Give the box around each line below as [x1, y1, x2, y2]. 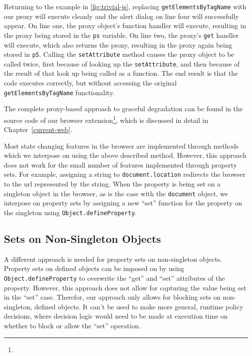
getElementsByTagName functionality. [4, 87, 114, 97]
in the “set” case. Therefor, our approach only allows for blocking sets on [4, 292, 221, 302]
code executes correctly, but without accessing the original [4, 78, 177, 87]
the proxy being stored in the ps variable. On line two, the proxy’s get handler [4, 30, 239, 40]
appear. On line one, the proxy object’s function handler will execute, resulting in [4, 20, 246, 31]
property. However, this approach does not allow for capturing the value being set [4, 282, 247, 292]
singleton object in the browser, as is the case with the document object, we [4, 188, 228, 198]
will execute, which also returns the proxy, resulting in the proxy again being [4, 39, 233, 50]
